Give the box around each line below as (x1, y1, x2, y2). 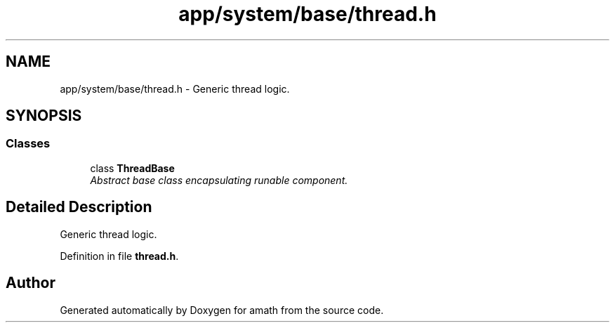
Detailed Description (6, 198, 152, 216)
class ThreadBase (90, 162, 175, 174)
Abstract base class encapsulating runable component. (90, 173, 348, 186)
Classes (6, 136, 51, 151)
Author (6, 274, 55, 292)
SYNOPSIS (6, 107, 82, 125)
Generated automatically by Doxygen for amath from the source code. (60, 303, 384, 316)
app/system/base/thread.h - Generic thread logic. (60, 82, 290, 95)
